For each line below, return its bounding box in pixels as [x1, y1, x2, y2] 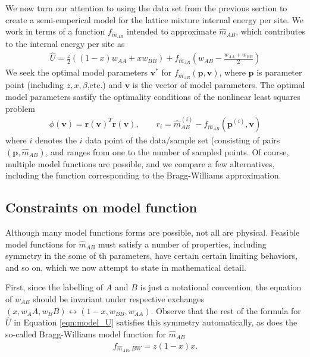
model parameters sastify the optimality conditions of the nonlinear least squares [5, 90, 300, 102]
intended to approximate [127, 25, 217, 37]
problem [5, 102, 35, 114]
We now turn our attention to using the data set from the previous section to [5, 2, 287, 14]
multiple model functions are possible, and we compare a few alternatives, [5, 157, 275, 170]
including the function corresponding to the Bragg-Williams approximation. [5, 169, 281, 181]
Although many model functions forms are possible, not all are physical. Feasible [5, 226, 300, 238]
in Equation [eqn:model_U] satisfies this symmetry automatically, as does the [14, 316, 298, 328]
